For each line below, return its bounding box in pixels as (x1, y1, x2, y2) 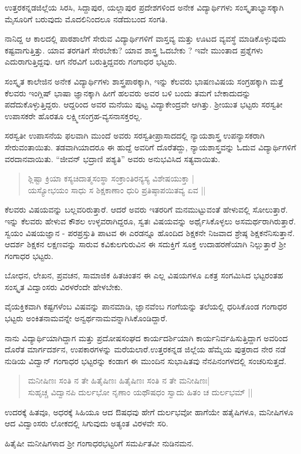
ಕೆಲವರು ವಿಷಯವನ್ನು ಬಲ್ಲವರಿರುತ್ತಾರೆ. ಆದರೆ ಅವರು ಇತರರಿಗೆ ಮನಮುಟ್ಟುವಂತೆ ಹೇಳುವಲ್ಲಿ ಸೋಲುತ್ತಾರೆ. (5, 203, 288, 216)
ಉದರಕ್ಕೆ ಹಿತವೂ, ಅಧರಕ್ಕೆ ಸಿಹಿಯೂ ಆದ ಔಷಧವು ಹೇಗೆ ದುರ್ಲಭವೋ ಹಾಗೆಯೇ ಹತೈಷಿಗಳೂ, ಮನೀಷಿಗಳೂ (5, 405, 293, 418)
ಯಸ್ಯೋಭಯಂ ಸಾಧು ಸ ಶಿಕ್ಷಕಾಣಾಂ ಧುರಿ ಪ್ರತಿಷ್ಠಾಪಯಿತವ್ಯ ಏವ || (28, 183, 206, 196)
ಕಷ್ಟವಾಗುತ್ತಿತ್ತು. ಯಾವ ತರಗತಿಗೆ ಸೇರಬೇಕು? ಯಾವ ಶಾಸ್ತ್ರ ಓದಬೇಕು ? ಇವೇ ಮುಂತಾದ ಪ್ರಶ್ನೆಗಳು (5, 43, 263, 56)
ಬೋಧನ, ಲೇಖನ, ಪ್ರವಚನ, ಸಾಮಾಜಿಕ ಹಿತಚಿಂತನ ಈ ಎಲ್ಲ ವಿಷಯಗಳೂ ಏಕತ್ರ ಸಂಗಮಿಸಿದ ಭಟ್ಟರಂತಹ (5, 269, 283, 281)
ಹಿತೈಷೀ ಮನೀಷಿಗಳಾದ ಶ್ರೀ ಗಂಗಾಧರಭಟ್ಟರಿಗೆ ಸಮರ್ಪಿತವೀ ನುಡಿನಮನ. (5, 436, 194, 449)
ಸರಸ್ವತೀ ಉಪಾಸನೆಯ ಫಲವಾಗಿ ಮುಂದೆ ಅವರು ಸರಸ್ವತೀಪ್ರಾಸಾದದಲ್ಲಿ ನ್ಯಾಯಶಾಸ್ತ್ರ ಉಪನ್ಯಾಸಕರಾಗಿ (5, 129, 265, 142)
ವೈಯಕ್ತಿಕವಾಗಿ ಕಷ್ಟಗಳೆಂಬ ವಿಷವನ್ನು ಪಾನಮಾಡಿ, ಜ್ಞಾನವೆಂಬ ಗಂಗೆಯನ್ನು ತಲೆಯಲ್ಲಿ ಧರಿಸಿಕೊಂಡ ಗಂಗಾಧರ (5, 300, 288, 312)
